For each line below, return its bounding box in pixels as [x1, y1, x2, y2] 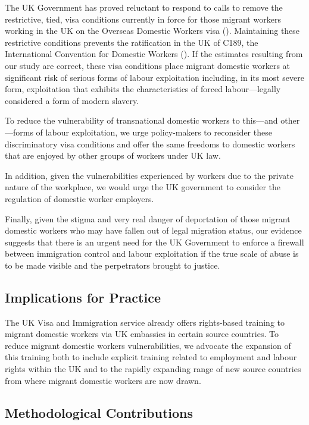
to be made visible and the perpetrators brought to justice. [5, 259, 220, 271]
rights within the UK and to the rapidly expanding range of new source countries [5, 363, 301, 375]
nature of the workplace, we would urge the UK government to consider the [5, 181, 281, 193]
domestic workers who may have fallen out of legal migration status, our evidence [5, 224, 302, 237]
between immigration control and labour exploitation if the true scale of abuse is [5, 247, 299, 260]
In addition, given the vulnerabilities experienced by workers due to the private [5, 169, 294, 181]
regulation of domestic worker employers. [5, 192, 154, 204]
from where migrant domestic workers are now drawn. [5, 374, 201, 386]
